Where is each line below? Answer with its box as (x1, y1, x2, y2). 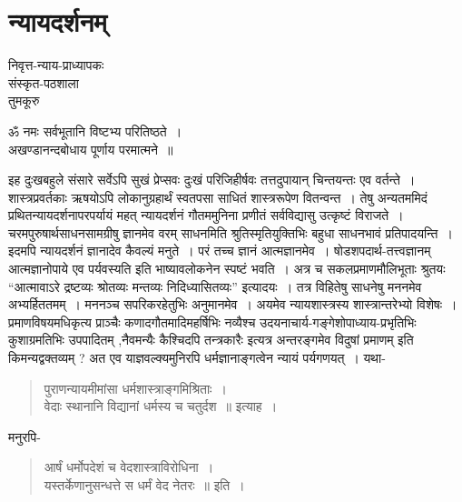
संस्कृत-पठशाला (8, 73, 79, 92)
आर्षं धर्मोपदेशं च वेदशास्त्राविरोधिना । (44, 457, 214, 477)
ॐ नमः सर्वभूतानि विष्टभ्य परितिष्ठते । (8, 121, 182, 140)
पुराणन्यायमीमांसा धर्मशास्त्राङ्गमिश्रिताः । (44, 378, 227, 397)
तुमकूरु (8, 91, 40, 110)
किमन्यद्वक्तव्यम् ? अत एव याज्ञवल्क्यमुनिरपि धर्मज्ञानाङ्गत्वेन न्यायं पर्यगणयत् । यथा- (8, 348, 386, 367)
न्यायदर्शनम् (8, 3, 107, 40)
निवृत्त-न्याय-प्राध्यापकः (8, 55, 104, 75)
